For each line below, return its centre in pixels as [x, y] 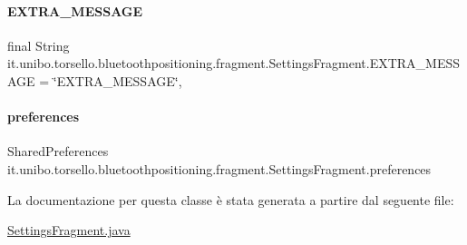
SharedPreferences [58, 151]
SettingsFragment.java [69, 230]
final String [39, 45]
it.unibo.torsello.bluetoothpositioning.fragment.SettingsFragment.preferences [219, 168]
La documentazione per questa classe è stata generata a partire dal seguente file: [231, 199]
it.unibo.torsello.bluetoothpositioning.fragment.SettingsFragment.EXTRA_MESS [234, 63]
